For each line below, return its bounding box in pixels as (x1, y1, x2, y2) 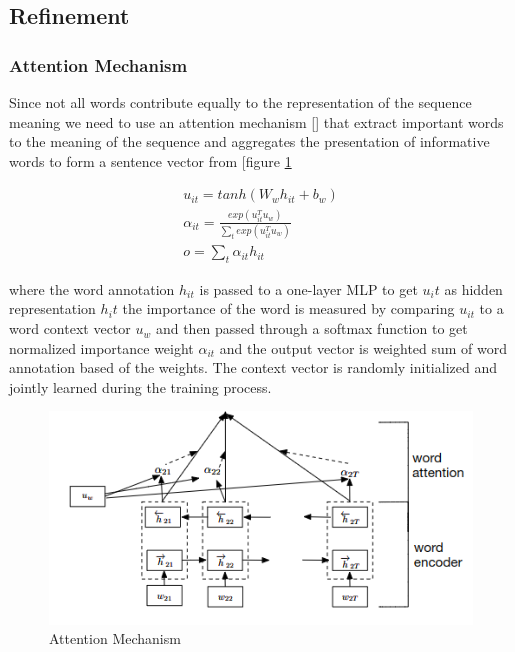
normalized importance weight (9, 337, 194, 358)
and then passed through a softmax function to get (155, 318, 468, 339)
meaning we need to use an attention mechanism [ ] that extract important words (9, 111, 504, 132)
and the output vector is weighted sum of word (219, 337, 508, 358)
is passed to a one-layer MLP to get (199, 278, 418, 299)
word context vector (9, 318, 131, 339)
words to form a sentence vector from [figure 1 (9, 150, 292, 171)
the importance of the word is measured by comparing (122, 298, 455, 319)
